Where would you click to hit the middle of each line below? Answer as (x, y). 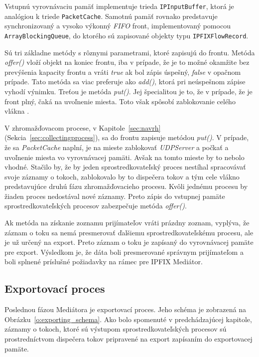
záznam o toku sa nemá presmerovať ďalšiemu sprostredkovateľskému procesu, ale (129, 232)
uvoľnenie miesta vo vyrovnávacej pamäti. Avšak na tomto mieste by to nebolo (125, 157)
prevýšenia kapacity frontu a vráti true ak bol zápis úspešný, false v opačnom (123, 72)
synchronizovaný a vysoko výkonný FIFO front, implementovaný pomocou (118, 26)
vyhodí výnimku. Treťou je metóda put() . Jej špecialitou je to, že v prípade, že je (129, 91)
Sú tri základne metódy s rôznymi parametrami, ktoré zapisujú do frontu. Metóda (130, 52)
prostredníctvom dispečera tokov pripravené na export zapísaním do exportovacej (129, 339)
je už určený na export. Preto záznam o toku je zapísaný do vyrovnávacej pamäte (129, 242)
